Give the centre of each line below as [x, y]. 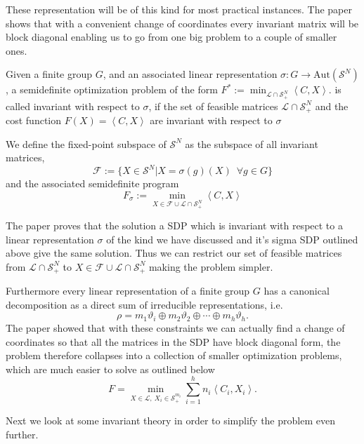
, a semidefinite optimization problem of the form [112, 89]
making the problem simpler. [211, 266]
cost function [34, 120]
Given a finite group [49, 74]
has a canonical [297, 291]
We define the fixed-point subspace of [86, 143]
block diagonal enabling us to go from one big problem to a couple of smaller [171, 37]
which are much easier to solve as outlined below [110, 369]
